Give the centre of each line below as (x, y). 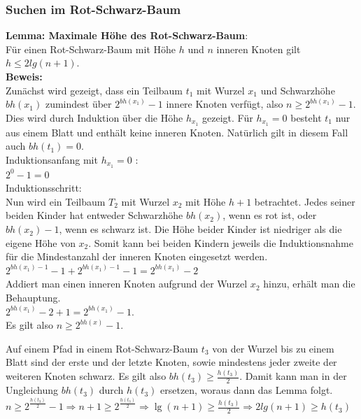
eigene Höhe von (41, 242)
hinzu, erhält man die (309, 284)
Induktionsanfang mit (52, 159)
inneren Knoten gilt (259, 49)
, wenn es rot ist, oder (270, 215)
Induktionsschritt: (44, 188)
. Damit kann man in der (293, 376)
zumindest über (78, 104)
